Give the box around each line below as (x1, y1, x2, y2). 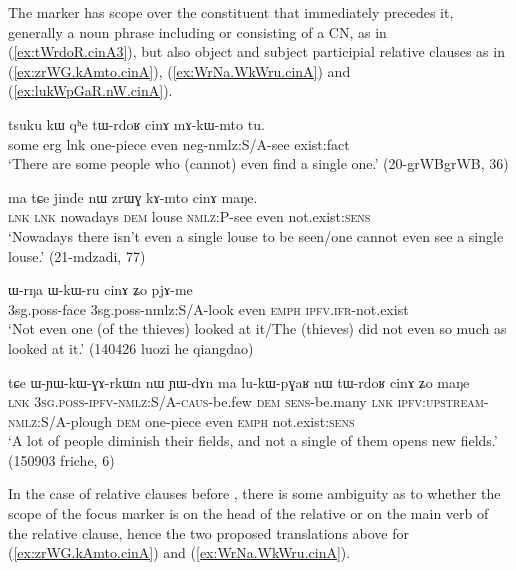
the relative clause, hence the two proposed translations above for (8, 522, 410, 543)
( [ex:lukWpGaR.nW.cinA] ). (8, 80, 173, 101)
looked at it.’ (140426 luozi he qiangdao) (8, 337, 254, 358)
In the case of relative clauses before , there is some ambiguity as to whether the (8, 483, 501, 504)
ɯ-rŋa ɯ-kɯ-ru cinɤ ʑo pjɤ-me (8, 279, 193, 300)
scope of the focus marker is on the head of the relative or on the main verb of (8, 503, 489, 524)
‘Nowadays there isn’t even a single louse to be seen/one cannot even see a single (8, 225, 504, 246)
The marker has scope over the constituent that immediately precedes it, (8, 2, 454, 22)
